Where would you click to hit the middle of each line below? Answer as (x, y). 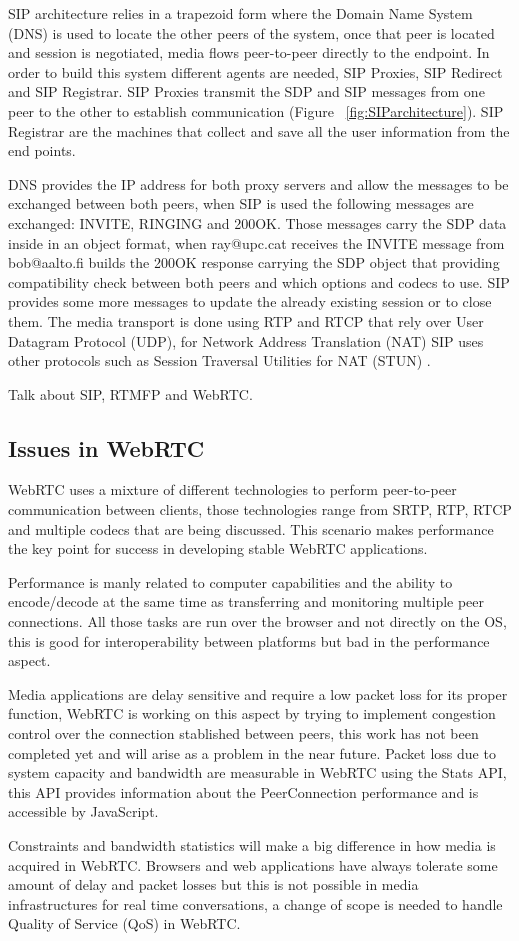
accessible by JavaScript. (83, 811)
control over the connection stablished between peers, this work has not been (243, 733)
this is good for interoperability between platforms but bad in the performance (249, 640)
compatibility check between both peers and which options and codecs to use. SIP (259, 281)
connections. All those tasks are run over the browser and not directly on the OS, (257, 621)
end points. (42, 150)
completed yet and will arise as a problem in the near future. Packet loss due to (252, 752)
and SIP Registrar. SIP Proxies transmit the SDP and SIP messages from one (246, 91)
